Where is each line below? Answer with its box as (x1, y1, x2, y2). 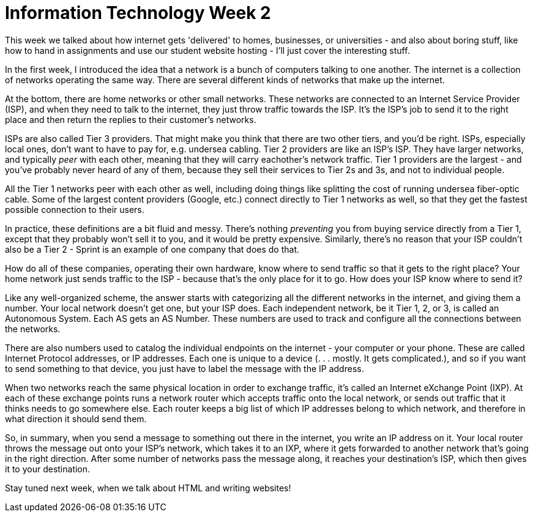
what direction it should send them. (5, 413, 147, 424)
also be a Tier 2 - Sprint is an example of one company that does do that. (5, 244, 300, 255)
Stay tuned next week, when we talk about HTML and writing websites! (5, 482, 291, 493)
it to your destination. (5, 463, 91, 474)
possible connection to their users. (5, 204, 144, 215)
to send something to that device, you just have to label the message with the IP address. (5, 363, 364, 374)
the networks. (5, 323, 61, 334)
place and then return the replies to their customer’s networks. (5, 114, 256, 125)
